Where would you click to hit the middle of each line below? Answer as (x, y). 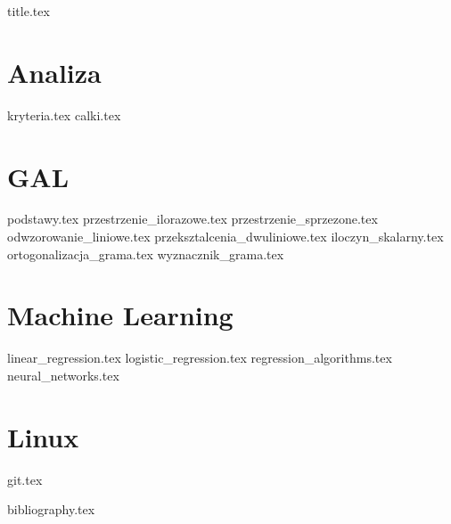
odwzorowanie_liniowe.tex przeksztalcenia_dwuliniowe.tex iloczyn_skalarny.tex (225, 237)
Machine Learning (120, 315)
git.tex (25, 479)
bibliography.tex (51, 509)
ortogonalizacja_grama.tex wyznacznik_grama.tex (146, 254)
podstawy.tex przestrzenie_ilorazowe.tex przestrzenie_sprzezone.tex (193, 219)
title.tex (29, 11)
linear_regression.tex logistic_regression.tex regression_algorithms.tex (200, 358)
